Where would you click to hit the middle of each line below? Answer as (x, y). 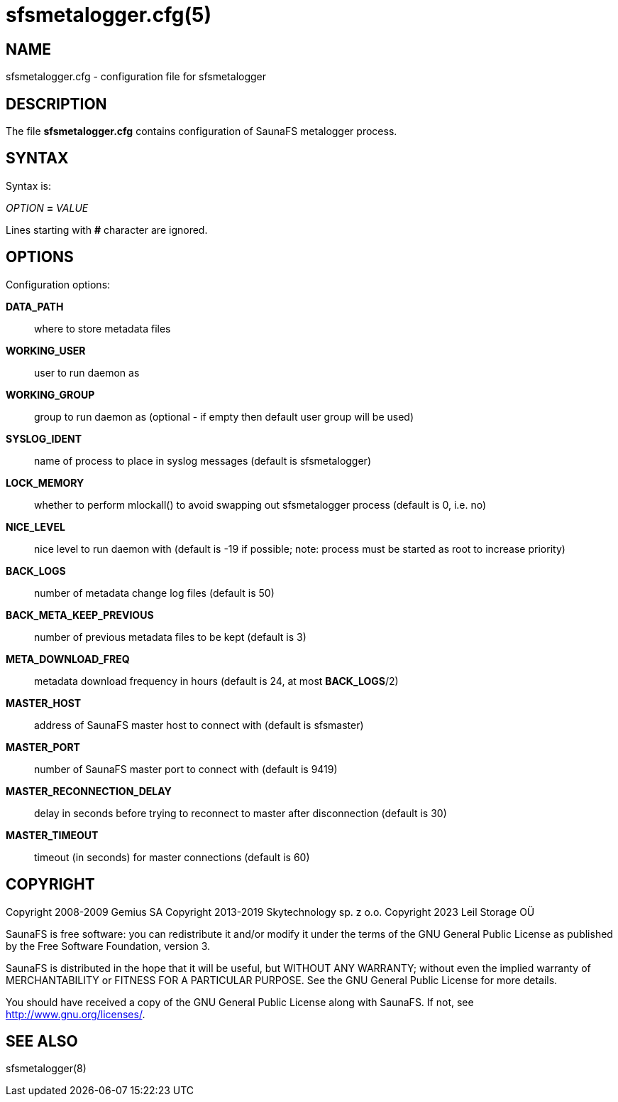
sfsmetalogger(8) (46, 1069)
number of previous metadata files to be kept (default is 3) (170, 637)
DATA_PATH (35, 306)
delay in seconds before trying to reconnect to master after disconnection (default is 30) (241, 813)
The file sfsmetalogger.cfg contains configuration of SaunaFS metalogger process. (202, 131)
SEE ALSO (42, 1041)
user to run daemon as (87, 372)
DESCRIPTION (56, 104)
